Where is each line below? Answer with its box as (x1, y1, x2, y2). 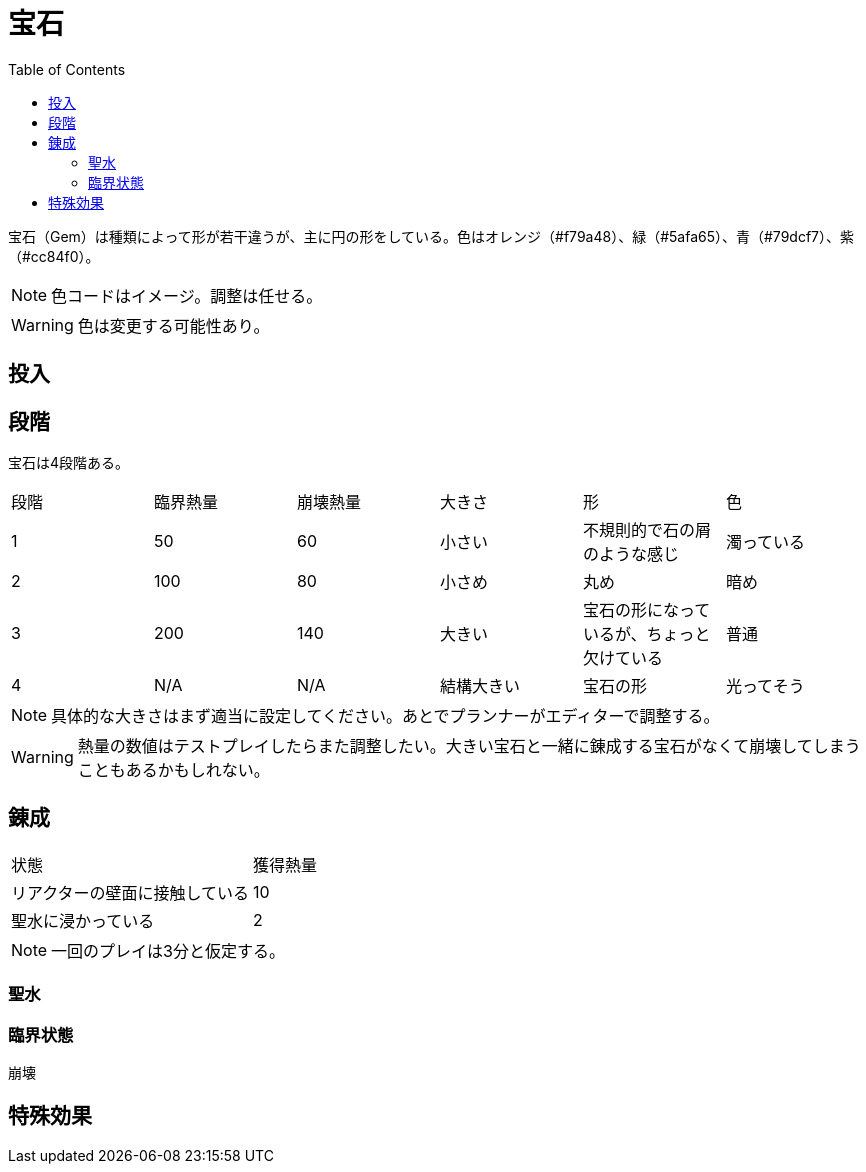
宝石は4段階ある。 (8, 454, 130, 472)
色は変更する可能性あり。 (77, 315, 270, 336)
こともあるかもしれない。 (77, 760, 270, 781)
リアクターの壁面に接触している (11, 882, 250, 903)
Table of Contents (8, 60, 126, 78)
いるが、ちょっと (582, 624, 711, 645)
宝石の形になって (582, 600, 711, 621)
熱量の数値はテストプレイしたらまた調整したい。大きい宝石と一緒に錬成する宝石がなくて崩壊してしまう (77, 736, 861, 757)
